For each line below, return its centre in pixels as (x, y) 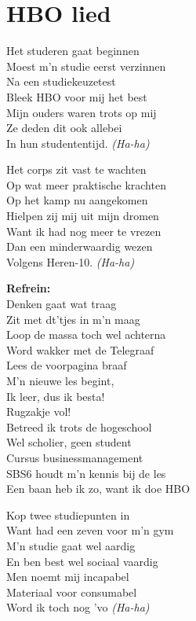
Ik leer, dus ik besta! (56, 396)
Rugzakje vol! (39, 412)
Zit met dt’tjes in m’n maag (73, 319)
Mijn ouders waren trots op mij (82, 112)
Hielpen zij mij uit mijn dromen (83, 216)
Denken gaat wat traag (62, 304)
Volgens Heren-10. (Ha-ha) (71, 261)
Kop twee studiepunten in (68, 514)
